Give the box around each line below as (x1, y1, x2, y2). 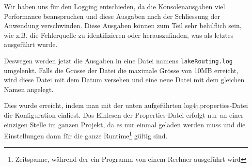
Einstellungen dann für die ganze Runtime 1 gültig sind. (4, 129, 168, 140)
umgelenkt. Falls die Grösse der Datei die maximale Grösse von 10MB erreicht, (4, 65, 238, 75)
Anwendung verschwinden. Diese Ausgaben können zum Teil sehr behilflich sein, (4, 20, 242, 30)
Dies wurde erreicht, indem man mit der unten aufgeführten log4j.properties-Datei (4, 100, 248, 110)
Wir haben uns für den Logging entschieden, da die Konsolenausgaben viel (4, 1, 225, 11)
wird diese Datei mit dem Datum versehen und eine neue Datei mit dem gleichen (4, 75, 245, 85)
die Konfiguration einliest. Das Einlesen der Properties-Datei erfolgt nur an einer (4, 110, 244, 120)
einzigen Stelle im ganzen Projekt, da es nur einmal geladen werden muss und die (4, 119, 246, 129)
